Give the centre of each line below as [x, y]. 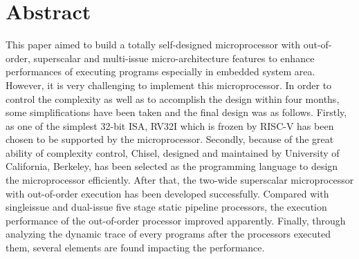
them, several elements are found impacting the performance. [135, 248]
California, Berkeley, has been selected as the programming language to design [172, 166]
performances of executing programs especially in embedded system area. [160, 71]
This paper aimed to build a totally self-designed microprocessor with [153, 45]
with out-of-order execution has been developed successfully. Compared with [167, 193]
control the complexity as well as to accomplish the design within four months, [173, 98]
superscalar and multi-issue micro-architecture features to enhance [174, 58]
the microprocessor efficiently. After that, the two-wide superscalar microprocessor [180, 180]
